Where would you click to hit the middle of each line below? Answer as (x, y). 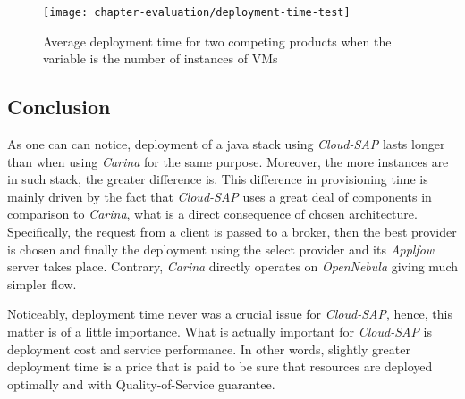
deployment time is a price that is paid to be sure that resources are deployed (220, 366)
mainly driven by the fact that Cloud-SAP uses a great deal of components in (220, 196)
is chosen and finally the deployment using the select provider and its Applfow (221, 249)
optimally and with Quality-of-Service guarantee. (141, 383)
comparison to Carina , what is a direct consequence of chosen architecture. (212, 214)
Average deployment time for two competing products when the (217, 41)
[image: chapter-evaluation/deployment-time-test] (197, 12)
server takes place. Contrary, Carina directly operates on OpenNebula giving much (233, 266)
